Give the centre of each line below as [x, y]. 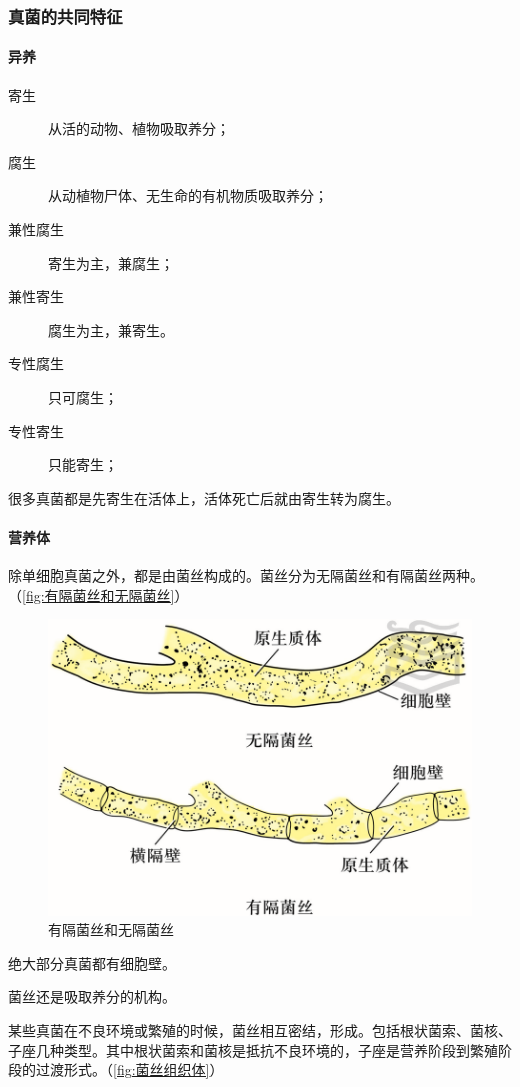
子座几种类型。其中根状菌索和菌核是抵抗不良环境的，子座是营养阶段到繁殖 [253, 1049]
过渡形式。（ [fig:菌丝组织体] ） [129, 1069]
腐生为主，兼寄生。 [111, 329]
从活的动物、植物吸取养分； [139, 128]
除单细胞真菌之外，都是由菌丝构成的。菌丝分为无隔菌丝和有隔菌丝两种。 [246, 575]
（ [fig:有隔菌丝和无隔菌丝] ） [98, 594]
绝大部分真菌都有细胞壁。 [92, 962]
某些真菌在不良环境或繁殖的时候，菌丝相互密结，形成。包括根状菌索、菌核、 [260, 1030]
